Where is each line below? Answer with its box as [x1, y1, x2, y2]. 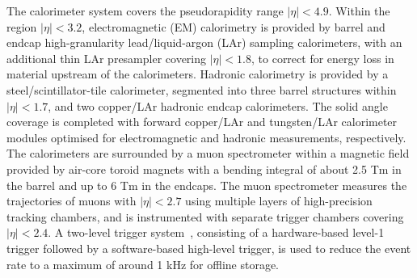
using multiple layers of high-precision [185, 192, 373, 209]
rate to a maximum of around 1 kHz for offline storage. [6, 255, 279, 272]
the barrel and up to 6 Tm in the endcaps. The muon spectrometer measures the [6, 176, 407, 193]
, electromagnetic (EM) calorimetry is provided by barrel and [82, 18, 385, 35]
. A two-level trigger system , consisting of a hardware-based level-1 [48, 224, 385, 241]
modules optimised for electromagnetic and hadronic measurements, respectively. [6, 128, 406, 145]
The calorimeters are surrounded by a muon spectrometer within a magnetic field [6, 145, 410, 162]
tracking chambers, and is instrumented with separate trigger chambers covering [6, 208, 404, 225]
